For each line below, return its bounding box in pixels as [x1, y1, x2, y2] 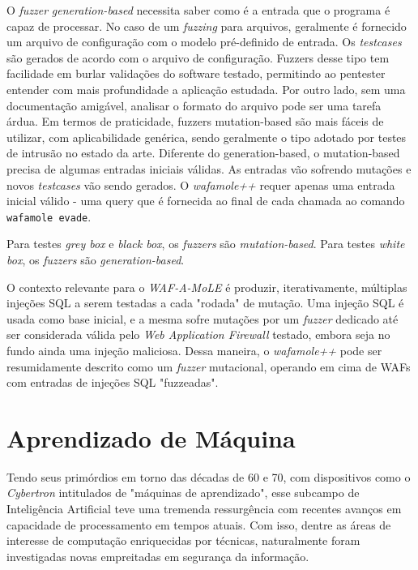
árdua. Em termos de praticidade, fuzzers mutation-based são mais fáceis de [6, 113, 384, 130]
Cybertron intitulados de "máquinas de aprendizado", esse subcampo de [6, 484, 360, 501]
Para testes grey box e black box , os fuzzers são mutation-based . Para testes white [6, 235, 405, 252]
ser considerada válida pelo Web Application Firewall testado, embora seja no [6, 326, 390, 343]
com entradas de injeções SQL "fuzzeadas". [6, 374, 219, 391]
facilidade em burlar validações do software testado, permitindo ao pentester [6, 65, 386, 82]
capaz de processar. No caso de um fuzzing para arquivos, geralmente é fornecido [6, 17, 407, 34]
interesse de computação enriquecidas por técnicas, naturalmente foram [6, 532, 360, 549]
